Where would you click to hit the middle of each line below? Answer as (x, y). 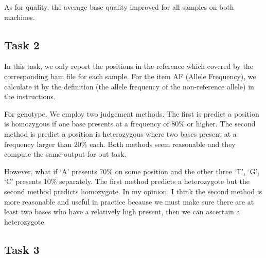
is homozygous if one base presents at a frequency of (87, 124)
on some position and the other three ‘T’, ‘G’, (187, 171)
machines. (20, 17)
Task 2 (22, 44)
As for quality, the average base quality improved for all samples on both (119, 7)
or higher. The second (221, 124)
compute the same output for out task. (65, 154)
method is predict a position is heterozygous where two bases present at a (120, 133)
